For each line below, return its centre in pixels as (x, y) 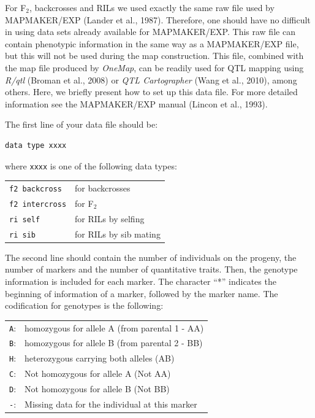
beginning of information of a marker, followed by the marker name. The (142, 293)
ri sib (22, 235)
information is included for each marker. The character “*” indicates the (141, 281)
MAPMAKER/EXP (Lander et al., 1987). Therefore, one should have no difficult (158, 19)
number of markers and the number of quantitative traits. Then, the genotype (151, 269)
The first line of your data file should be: (82, 124)
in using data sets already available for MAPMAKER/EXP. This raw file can (150, 32)
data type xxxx (36, 145)
